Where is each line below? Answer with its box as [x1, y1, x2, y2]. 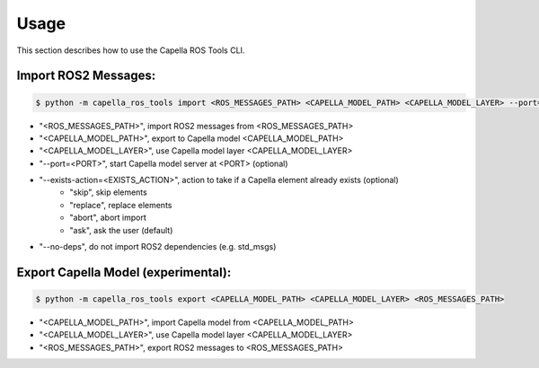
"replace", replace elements [69, 199, 172, 210]
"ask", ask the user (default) [69, 224, 173, 235]
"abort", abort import [69, 212, 147, 223]
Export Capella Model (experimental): [16, 265, 232, 280]
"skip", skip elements [69, 187, 147, 197]
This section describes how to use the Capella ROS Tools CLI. [16, 45, 245, 56]
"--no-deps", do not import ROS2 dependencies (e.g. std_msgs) [39, 241, 277, 252]
